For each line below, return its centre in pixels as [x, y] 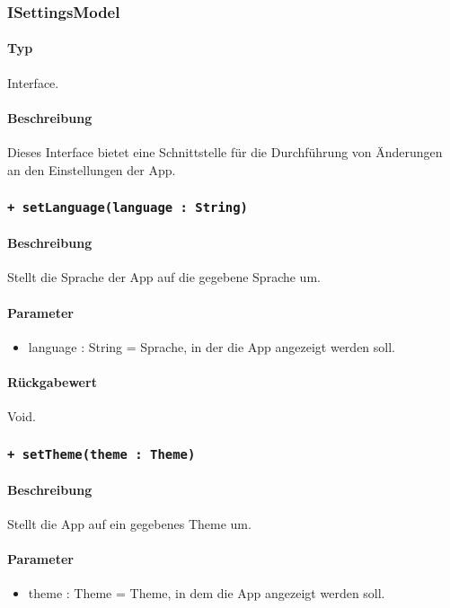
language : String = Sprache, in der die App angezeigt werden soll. [212, 346]
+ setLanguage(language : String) [128, 208]
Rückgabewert [52, 382]
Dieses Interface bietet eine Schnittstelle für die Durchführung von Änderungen [225, 152]
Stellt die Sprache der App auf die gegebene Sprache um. [164, 277]
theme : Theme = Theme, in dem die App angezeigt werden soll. [207, 593]
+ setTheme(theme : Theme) [101, 454]
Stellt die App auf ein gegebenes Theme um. [129, 524]
